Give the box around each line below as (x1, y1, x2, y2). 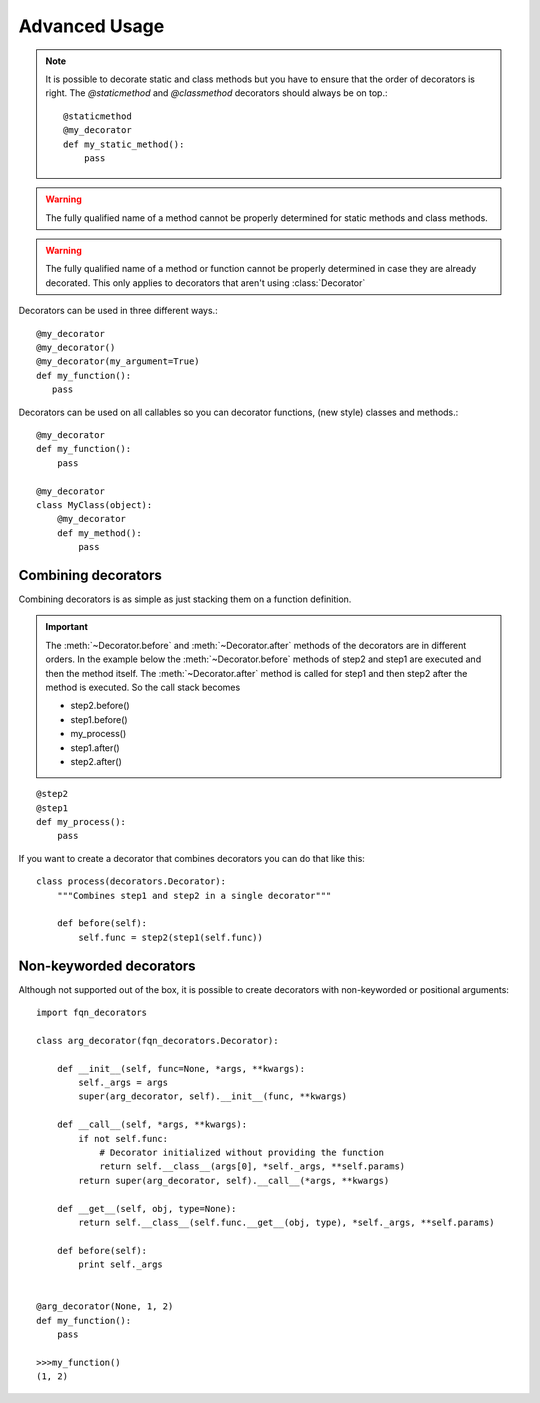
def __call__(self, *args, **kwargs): (56, 1119, 248, 1130)
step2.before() (70, 700, 130, 712)
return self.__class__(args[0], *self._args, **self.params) (99, 1161, 406, 1172)
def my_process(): (36, 816, 127, 828)
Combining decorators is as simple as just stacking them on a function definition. (18, 593, 352, 605)
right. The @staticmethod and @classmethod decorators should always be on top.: (45, 87, 388, 99)
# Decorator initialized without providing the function (99, 1147, 385, 1159)
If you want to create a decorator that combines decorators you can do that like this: (18, 852, 365, 864)
